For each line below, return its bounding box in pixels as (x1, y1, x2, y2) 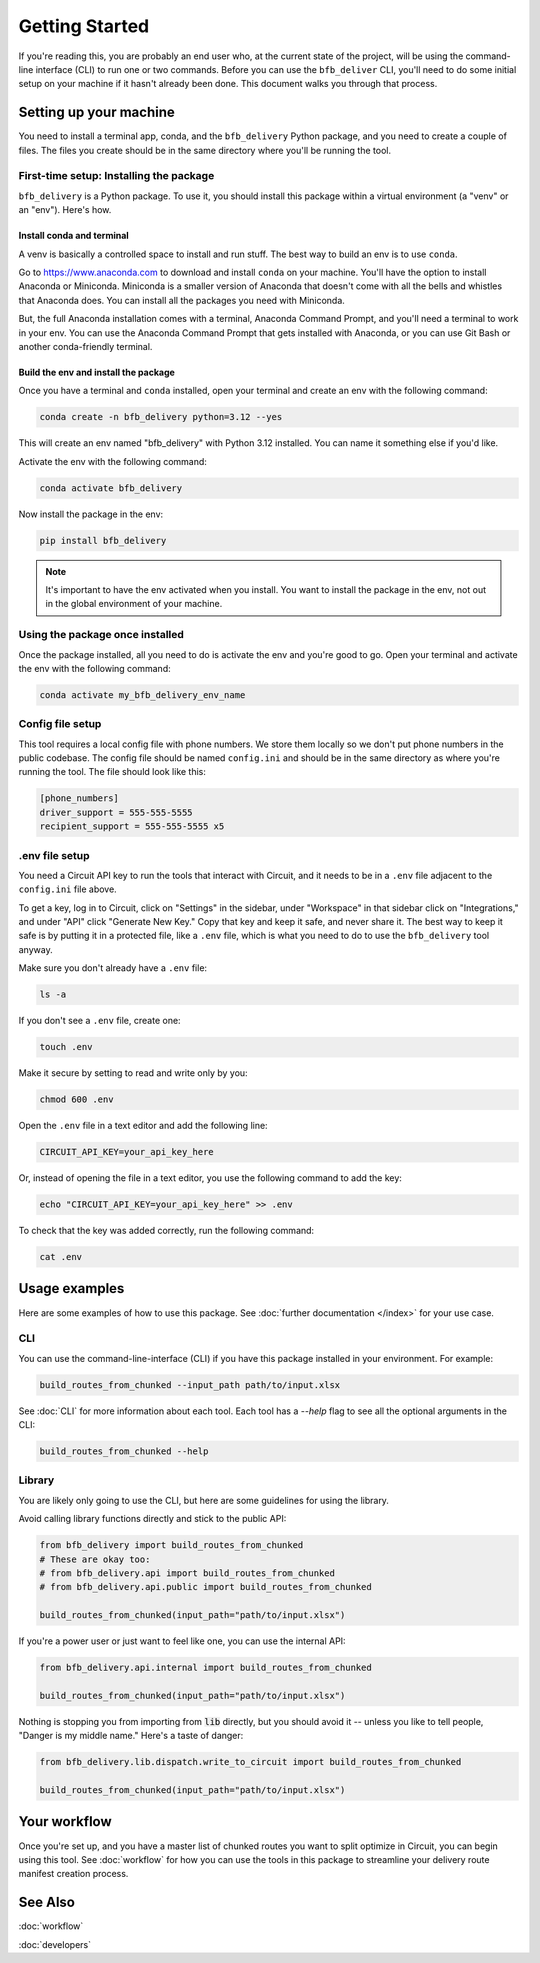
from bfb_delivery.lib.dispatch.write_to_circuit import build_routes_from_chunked (39, 1756, 462, 1768)
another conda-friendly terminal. (18, 340, 153, 352)
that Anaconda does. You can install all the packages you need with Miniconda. (18, 294, 345, 306)
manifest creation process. (18, 1868, 129, 1880)
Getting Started (18, 15, 150, 37)
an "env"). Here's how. (18, 204, 112, 216)
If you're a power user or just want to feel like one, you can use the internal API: (18, 1635, 346, 1647)
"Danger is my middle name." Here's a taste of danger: (18, 1730, 244, 1742)
